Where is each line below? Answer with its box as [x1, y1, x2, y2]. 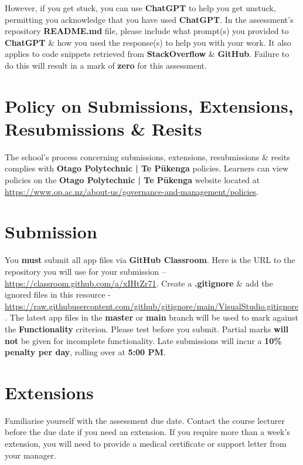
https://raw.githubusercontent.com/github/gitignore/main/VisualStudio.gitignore [5, 299, 298, 312]
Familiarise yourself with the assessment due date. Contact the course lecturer [5, 414, 285, 426]
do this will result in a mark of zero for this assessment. [5, 59, 207, 71]
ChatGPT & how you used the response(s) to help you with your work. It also [5, 36, 291, 48]
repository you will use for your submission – [5, 265, 166, 277]
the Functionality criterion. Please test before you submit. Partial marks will [5, 322, 289, 335]
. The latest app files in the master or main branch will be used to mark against [5, 311, 298, 324]
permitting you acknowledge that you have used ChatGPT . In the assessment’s [5, 13, 294, 25]
